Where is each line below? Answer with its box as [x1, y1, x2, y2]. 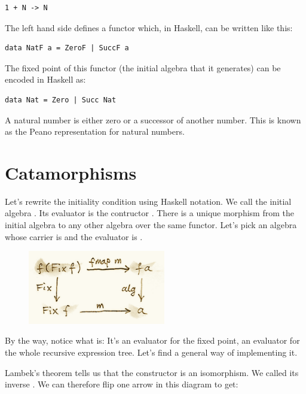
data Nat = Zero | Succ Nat [5, 95, 117, 104]
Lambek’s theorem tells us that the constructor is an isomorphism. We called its [5, 366, 299, 378]
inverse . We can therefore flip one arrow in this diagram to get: [5, 378, 238, 390]
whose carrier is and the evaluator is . [5, 230, 143, 243]
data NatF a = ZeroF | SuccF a [5, 44, 129, 53]
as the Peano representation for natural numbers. [5, 125, 185, 138]
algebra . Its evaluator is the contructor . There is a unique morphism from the [5, 207, 294, 219]
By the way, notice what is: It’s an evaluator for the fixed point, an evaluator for [5, 334, 300, 347]
